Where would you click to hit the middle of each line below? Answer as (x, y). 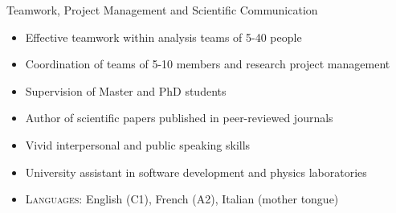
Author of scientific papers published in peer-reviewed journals (179, 118)
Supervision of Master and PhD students (126, 90)
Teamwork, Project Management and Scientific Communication (162, 10)
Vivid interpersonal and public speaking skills (138, 144)
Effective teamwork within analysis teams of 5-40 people (163, 37)
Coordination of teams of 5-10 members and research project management (208, 64)
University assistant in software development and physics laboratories (196, 172)
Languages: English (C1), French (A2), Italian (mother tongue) (182, 199)
